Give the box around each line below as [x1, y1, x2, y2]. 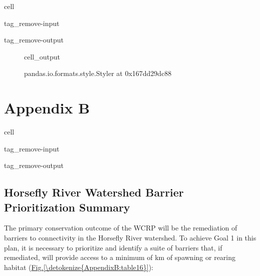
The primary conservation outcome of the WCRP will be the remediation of [4, 222, 237, 233]
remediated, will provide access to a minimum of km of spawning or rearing [4, 252, 236, 262]
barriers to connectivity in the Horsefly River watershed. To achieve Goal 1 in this [4, 232, 256, 243]
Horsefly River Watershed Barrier [4, 184, 184, 200]
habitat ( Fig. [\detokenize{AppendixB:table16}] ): [4, 261, 153, 272]
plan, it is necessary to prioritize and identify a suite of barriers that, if [4, 242, 222, 252]
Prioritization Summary [4, 199, 130, 214]
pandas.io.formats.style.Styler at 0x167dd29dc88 [24, 68, 172, 78]
